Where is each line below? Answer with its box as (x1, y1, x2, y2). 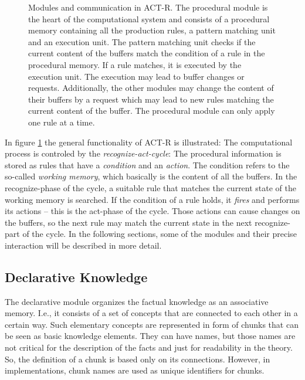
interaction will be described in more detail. (5, 239, 162, 251)
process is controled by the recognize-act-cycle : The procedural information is (5, 147, 282, 160)
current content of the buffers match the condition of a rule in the (28, 47, 265, 59)
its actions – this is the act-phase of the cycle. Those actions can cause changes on (5, 205, 300, 217)
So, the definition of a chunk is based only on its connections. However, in (5, 352, 270, 365)
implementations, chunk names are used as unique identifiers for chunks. (5, 364, 265, 376)
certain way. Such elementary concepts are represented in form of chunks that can (5, 318, 299, 330)
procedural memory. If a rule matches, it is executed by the (28, 58, 242, 70)
